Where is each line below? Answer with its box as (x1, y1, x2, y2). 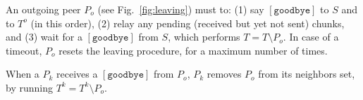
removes (207, 66, 242, 81)
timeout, (6, 43, 42, 57)
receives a (56, 66, 98, 81)
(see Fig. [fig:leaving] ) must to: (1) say (97, 2, 264, 16)
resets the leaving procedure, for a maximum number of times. (59, 43, 328, 57)
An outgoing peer (6, 2, 81, 16)
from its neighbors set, (258, 66, 355, 81)
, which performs (168, 29, 240, 44)
